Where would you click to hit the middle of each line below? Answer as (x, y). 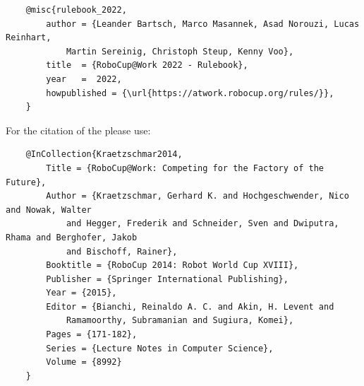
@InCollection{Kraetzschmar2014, (104, 154)
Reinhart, (29, 38)
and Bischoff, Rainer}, (122, 251)
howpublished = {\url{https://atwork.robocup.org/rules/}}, (190, 93)
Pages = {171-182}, (92, 335)
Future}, (26, 182)
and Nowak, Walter (49, 210)
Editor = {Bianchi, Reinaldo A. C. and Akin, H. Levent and (190, 306)
